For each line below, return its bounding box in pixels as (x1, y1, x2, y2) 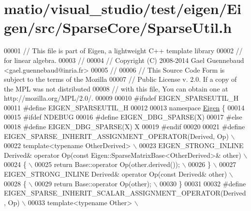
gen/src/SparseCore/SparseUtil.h (4, 17, 232, 37)
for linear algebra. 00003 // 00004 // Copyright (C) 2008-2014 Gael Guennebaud (4, 55, 244, 65)
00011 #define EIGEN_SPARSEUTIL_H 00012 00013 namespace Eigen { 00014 (4, 102, 245, 112)
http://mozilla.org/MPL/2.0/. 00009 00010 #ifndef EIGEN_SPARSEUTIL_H (4, 93, 239, 103)
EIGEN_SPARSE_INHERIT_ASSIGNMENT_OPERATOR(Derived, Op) (4, 131, 229, 141)
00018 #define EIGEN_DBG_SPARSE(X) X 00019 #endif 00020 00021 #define (4, 121, 245, 132)
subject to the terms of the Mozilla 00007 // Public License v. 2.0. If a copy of (4, 74, 237, 84)
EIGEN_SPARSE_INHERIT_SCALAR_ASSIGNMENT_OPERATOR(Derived (4, 188, 246, 198)
